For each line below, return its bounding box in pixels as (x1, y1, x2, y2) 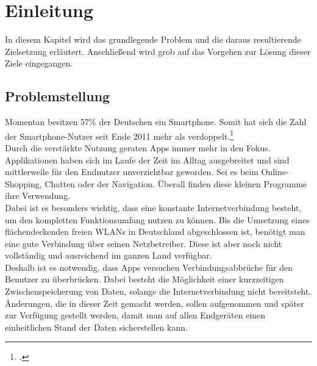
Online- (261, 165, 289, 178)
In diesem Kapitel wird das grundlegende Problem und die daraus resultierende (5, 33, 301, 46)
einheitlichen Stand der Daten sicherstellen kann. (5, 320, 188, 333)
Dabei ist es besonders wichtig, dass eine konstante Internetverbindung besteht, (5, 201, 302, 213)
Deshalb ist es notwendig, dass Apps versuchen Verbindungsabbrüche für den (5, 260, 293, 273)
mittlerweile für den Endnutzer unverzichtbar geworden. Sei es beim (5, 165, 258, 178)
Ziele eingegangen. (5, 57, 73, 70)
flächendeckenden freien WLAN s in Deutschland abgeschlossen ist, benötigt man (5, 225, 305, 238)
